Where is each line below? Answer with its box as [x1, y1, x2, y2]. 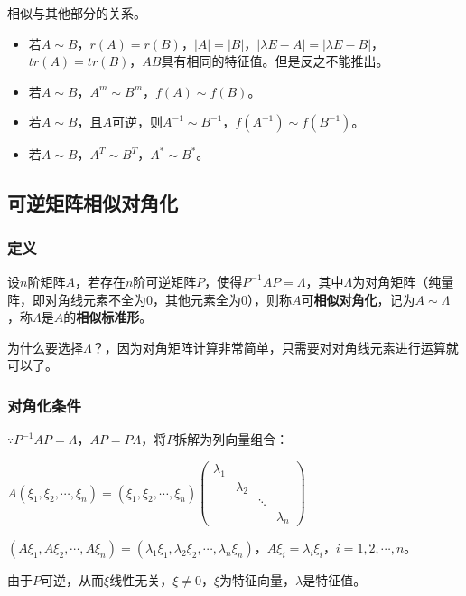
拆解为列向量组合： [174, 430, 289, 449]
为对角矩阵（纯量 [352, 271, 454, 290]
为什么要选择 [7, 337, 83, 356]
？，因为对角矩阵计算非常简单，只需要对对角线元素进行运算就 [91, 337, 459, 356]
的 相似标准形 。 [63, 307, 153, 326]
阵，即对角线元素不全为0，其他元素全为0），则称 [7, 289, 292, 308]
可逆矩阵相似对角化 [7, 189, 178, 217]
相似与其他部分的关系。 [7, 4, 146, 22]
